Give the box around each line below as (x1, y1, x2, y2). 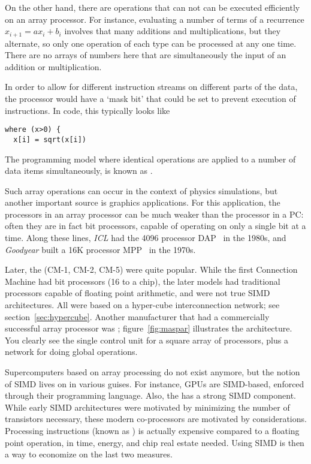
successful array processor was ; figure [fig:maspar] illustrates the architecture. (5, 322, 292, 335)
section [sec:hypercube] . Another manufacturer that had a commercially (5, 310, 270, 323)
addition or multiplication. (5, 60, 102, 73)
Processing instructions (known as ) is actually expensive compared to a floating (5, 424, 300, 436)
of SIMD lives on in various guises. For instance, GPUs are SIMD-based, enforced (5, 377, 304, 390)
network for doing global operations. (5, 345, 138, 358)
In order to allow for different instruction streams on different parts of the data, (5, 80, 298, 93)
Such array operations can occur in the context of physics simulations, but (5, 184, 278, 197)
